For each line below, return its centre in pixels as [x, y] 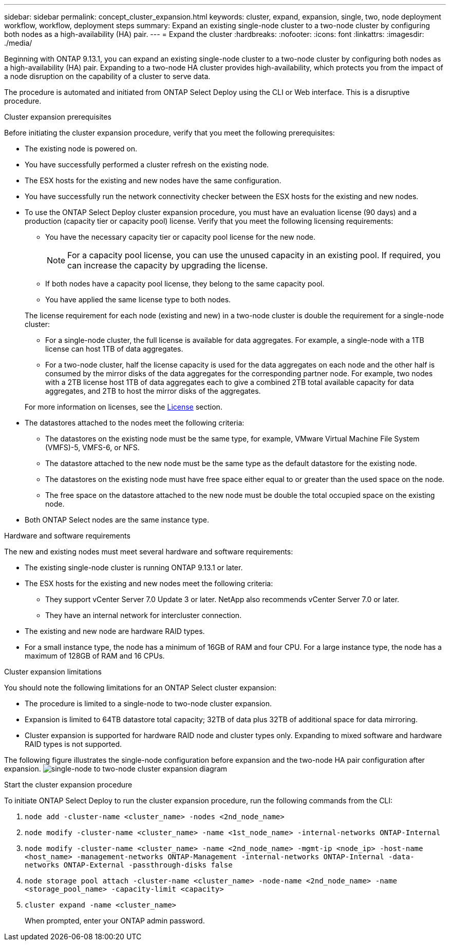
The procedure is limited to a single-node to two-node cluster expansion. [148, 703]
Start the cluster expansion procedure [68, 785]
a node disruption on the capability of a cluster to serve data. [107, 76]
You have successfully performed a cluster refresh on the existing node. [147, 165]
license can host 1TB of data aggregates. [114, 349]
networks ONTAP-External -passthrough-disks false [129, 865]
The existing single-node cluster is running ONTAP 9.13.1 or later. [134, 567]
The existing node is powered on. [81, 149]
